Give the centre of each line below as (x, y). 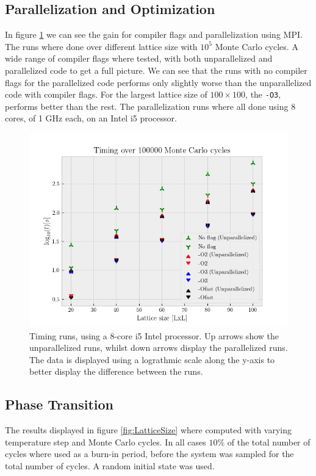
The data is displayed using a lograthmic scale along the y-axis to (152, 359)
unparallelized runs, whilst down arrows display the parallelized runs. (159, 348)
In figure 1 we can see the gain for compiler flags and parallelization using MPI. (154, 34)
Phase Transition (59, 404)
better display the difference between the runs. (116, 371)
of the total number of (269, 442)
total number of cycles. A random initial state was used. (110, 465)
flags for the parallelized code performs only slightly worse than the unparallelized (158, 82)
